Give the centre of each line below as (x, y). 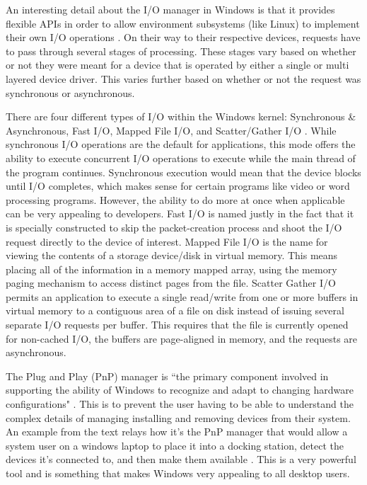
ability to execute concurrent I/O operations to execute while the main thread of (181, 158)
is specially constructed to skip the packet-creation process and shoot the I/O (174, 227)
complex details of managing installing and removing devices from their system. (178, 417)
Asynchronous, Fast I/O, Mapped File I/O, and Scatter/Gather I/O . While (171, 130)
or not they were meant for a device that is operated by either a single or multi (177, 65)
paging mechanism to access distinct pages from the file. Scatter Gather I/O (171, 283)
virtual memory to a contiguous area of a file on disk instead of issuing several (175, 310)
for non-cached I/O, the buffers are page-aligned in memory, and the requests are (182, 338)
